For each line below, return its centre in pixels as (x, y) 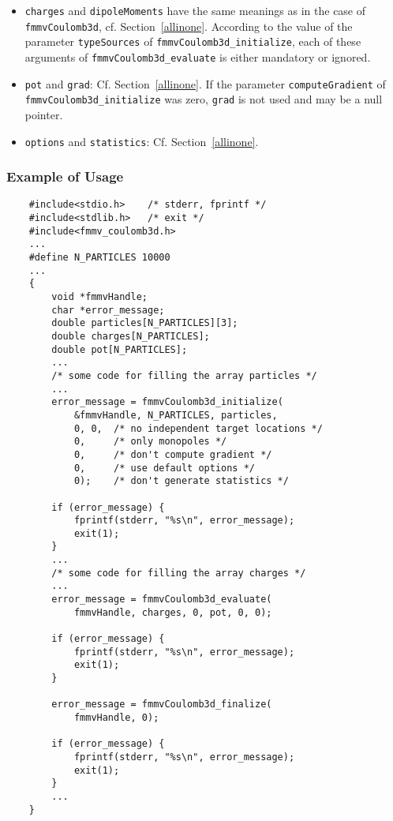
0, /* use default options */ (164, 468)
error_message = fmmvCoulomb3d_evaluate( (162, 600)
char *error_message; (108, 310)
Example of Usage (65, 176)
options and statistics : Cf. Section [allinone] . (142, 141)
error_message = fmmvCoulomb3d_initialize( (167, 402)
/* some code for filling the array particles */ (184, 375)
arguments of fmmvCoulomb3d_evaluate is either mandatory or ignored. (198, 56)
